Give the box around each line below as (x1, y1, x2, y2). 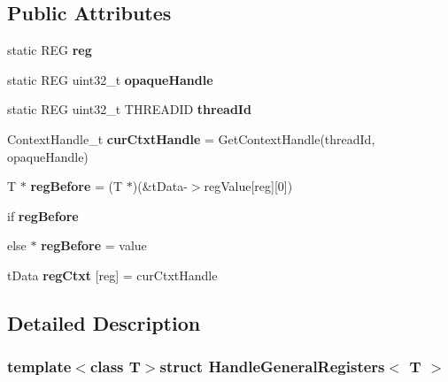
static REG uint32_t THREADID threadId (7, 100, 251, 118)
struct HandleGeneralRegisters (159, 355, 385, 378)
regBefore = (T (30, 177, 123, 195)
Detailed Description (7, 309, 201, 336)
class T (89, 355, 141, 378)
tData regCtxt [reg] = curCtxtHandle (7, 265, 218, 284)
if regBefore (7, 206, 79, 225)
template (7, 355, 72, 378)
